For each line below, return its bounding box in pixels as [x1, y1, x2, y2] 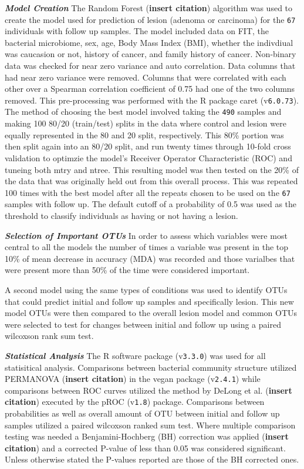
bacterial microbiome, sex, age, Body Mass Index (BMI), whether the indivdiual [5, 36, 293, 48]
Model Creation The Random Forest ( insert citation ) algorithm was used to [5, 2, 293, 14]
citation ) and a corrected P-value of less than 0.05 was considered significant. [5, 441, 286, 454]
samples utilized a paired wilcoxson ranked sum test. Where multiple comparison [5, 418, 296, 431]
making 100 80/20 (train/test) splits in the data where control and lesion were [5, 117, 286, 129]
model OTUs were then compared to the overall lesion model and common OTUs [5, 307, 298, 319]
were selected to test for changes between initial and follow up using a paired [5, 318, 281, 330]
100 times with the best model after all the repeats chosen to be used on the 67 [5, 186, 291, 198]
